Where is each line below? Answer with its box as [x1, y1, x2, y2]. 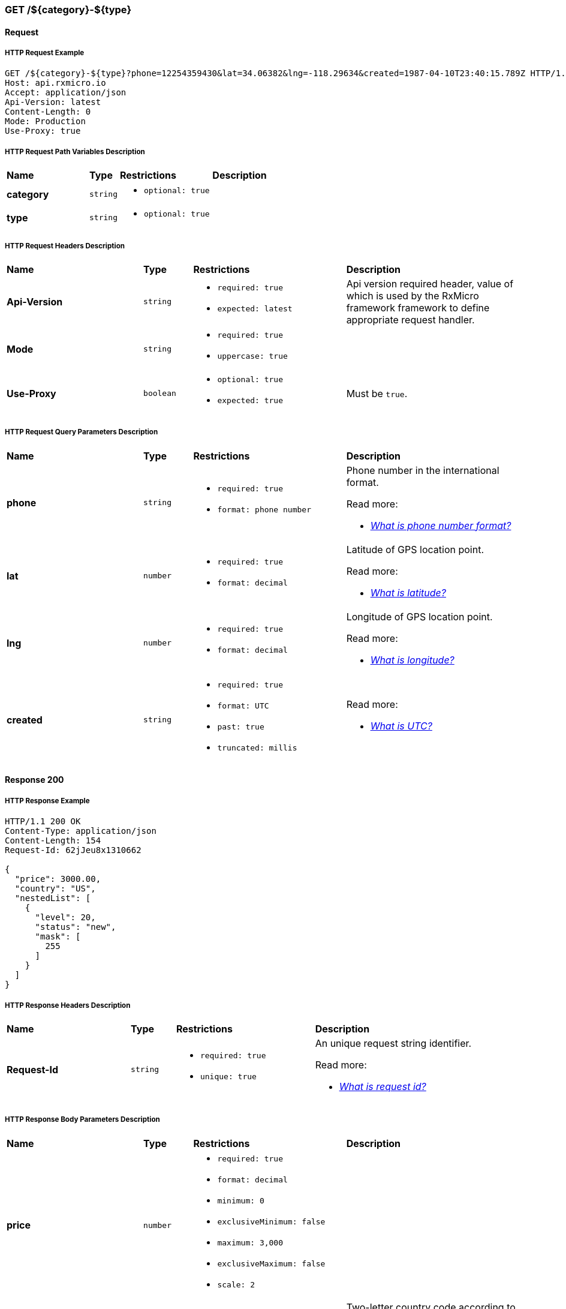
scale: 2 [217, 1280, 255, 1289]
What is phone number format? [370, 519, 511, 532]
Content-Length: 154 [5, 836, 101, 846]
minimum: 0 [217, 1196, 264, 1205]
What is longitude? [370, 653, 454, 666]
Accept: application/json [5, 88, 127, 98]
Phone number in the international [346, 464, 499, 476]
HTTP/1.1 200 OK [5, 816, 81, 827]
